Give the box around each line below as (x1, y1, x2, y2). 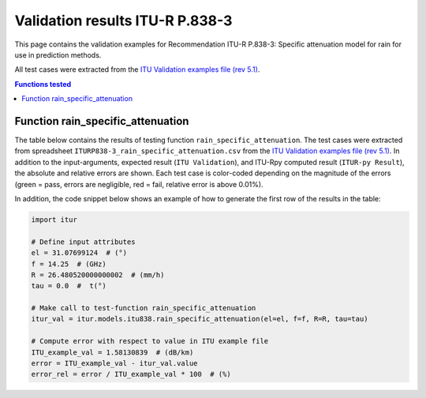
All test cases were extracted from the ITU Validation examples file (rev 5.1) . (14, 65, 260, 74)
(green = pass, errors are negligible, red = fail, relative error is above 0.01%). (14, 179, 263, 189)
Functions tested (14, 79, 72, 88)
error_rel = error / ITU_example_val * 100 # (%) (31, 370, 232, 379)
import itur (31, 215, 78, 224)
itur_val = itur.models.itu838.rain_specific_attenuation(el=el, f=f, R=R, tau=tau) (31, 314, 368, 324)
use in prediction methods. (14, 50, 102, 59)
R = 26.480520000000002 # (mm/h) (31, 270, 165, 280)
